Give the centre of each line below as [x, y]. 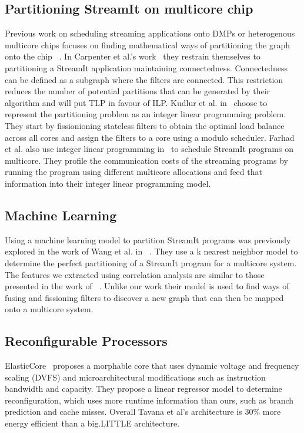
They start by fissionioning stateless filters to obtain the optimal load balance [145, 125]
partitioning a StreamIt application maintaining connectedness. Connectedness [146, 67]
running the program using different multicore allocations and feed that [133, 172]
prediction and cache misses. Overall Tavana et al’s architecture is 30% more [143, 411]
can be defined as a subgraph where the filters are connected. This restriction [144, 79]
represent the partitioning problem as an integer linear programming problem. [146, 114]
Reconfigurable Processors [86, 341]
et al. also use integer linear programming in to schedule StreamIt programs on [149, 149]
